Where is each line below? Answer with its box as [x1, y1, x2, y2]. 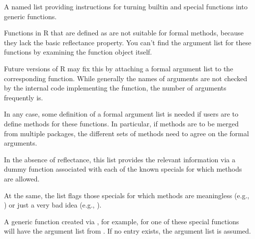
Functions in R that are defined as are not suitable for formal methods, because [4, 28, 244, 38]
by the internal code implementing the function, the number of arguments [4, 83, 227, 93]
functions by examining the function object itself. [4, 47, 152, 57]
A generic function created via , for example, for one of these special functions [4, 216, 239, 226]
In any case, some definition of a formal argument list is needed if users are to [4, 109, 238, 119]
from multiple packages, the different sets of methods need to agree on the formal [4, 128, 249, 138]
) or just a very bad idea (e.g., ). [4, 200, 102, 210]
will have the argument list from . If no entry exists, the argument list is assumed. [4, 226, 251, 236]
